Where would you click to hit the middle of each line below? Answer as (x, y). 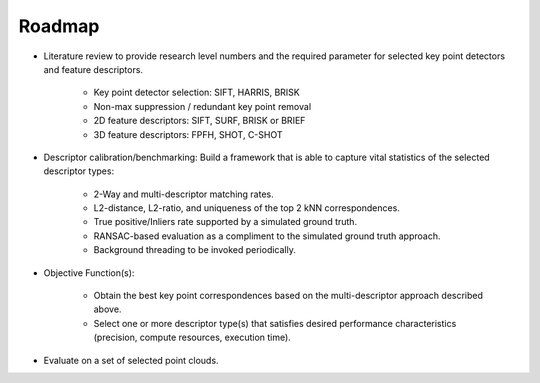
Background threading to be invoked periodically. (195, 250)
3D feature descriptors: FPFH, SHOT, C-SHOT (188, 134)
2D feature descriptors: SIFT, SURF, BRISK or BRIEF (199, 121)
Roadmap (59, 26)
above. (107, 309)
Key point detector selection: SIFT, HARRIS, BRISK (196, 92)
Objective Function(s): (89, 272)
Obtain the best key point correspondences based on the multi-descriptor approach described (288, 296)
